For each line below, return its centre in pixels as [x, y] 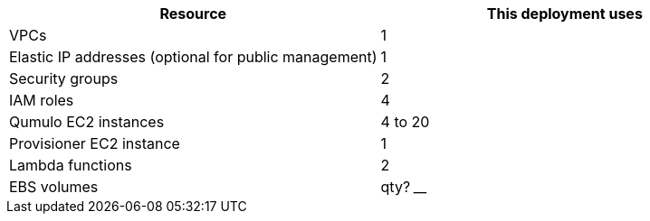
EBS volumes [54, 187]
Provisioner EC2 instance [95, 143]
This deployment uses [564, 14]
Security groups [64, 78]
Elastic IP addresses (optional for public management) [193, 57]
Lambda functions [71, 165]
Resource [193, 14]
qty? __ [404, 187]
